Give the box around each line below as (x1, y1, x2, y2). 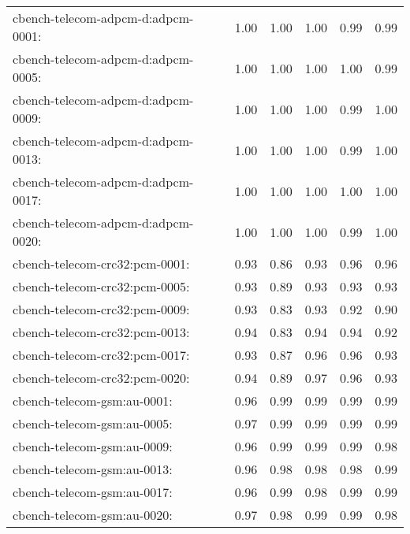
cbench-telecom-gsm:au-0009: (13, 437, 173, 455)
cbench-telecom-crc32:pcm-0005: (13, 277, 190, 295)
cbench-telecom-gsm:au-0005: (13, 414, 173, 432)
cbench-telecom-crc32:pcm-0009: (13, 300, 190, 318)
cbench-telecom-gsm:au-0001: (13, 391, 173, 410)
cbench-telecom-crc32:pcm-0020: (13, 369, 190, 387)
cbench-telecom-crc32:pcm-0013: (13, 323, 190, 341)
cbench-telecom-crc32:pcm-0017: (13, 346, 190, 364)
